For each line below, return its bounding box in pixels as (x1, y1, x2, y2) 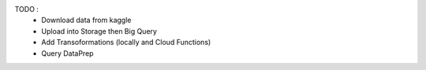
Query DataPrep (41, 48, 94, 58)
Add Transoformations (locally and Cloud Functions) (41, 38, 211, 47)
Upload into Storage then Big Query (41, 26, 158, 35)
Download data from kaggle (41, 16, 132, 25)
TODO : (14, 5, 39, 13)
